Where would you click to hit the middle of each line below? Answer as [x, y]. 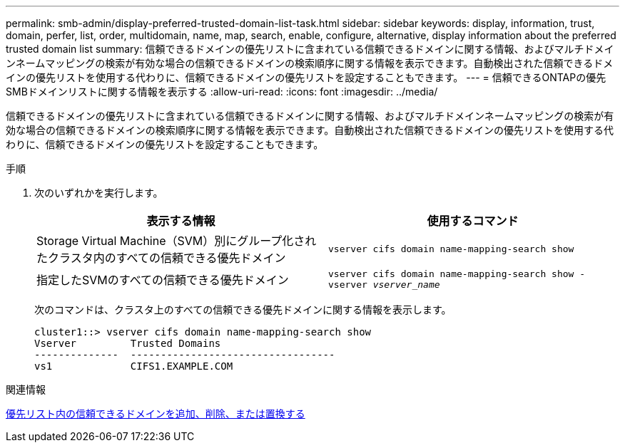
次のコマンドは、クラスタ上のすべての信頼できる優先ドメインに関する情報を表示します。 [243, 309]
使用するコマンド [473, 221]
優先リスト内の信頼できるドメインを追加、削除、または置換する [156, 413]
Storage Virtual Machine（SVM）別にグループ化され [177, 241]
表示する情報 [181, 221]
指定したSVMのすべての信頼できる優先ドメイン [163, 280]
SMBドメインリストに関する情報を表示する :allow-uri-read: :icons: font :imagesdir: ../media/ [222, 92]
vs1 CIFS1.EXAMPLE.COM [134, 366]
